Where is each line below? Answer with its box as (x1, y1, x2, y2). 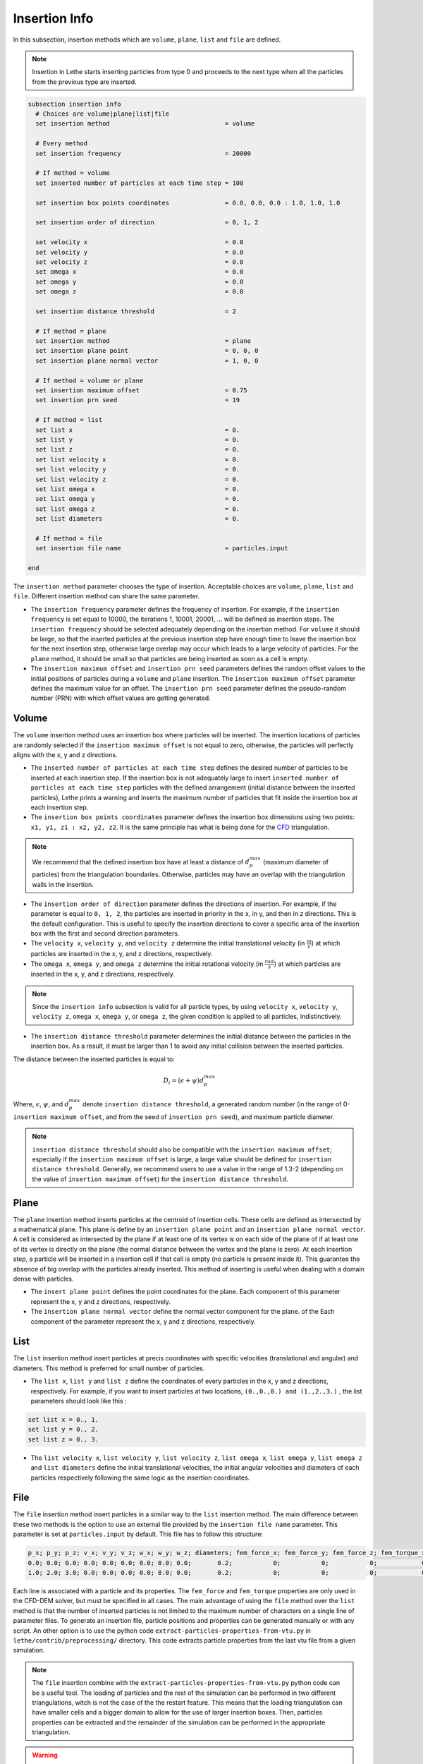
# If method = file (35, 534, 103, 543)
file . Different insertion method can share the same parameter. (13, 592, 200, 600)
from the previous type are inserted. (32, 78, 137, 86)
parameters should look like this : (30, 1397, 127, 1406)
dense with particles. (13, 1274, 74, 1283)
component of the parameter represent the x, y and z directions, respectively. (30, 1317, 257, 1326)
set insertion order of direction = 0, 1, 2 (35, 219, 259, 226)
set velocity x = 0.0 (35, 238, 244, 246)
